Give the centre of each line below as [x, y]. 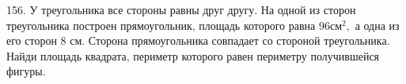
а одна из [377, 25]
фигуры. [26, 71]
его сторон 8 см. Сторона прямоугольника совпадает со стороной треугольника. [198, 40]
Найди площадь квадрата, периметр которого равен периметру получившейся [193, 55]
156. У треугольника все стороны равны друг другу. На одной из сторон [181, 9]
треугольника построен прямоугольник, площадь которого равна [161, 25]
